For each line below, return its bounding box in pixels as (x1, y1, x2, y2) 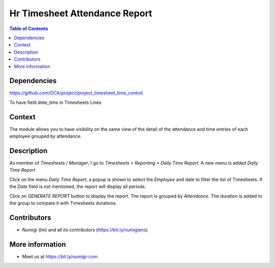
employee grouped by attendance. (9, 133, 82, 140)
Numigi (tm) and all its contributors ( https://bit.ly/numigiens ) (22, 227, 148, 233)
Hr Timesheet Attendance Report (9, 8, 152, 19)
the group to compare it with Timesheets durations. (9, 200, 117, 206)
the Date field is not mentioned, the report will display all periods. (9, 183, 146, 190)
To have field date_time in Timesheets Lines (9, 99, 102, 105)
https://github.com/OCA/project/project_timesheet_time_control (9, 90, 143, 96)
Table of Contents (9, 25, 48, 32)
